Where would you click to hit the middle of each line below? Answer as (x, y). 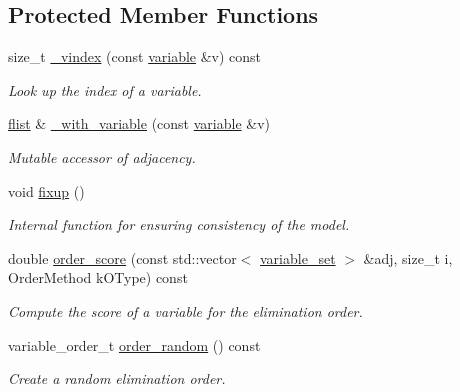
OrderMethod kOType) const (98, 277)
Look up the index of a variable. (105, 89)
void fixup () (46, 190)
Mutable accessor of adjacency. (102, 156)
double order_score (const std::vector (122, 257)
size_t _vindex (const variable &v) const (135, 56)
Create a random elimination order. (117, 378)
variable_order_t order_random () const (134, 344)
